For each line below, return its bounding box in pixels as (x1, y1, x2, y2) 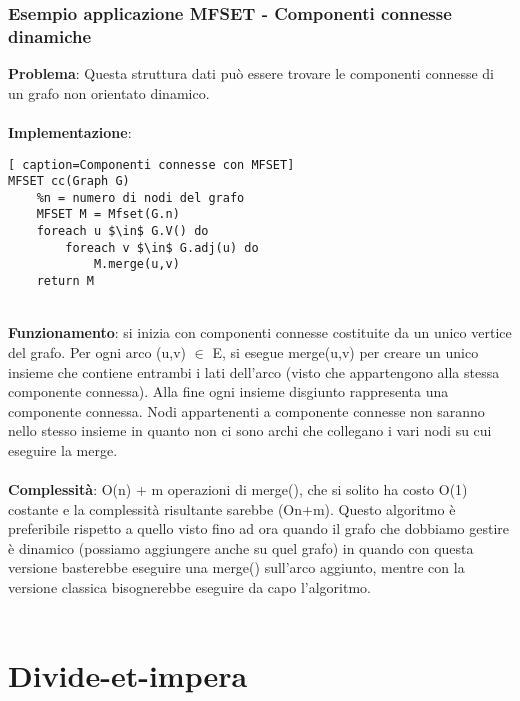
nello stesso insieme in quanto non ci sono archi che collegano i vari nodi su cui (8, 420, 492, 441)
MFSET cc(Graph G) (8, 174, 130, 189)
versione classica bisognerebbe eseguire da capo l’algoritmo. (8, 577, 371, 598)
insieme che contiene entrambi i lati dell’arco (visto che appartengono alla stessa (8, 361, 500, 382)
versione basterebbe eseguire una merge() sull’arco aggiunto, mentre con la (8, 557, 465, 578)
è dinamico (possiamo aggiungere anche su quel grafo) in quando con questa (8, 537, 474, 558)
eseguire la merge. (8, 439, 118, 460)
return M (36, 274, 94, 289)
